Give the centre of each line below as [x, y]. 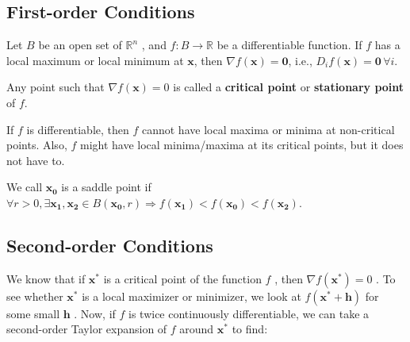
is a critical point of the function [182, 278]
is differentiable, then [78, 129]
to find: [250, 329]
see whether [35, 296]
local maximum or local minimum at [95, 60]
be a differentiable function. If [289, 45]
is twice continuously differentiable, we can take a [249, 313]
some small [33, 313]
